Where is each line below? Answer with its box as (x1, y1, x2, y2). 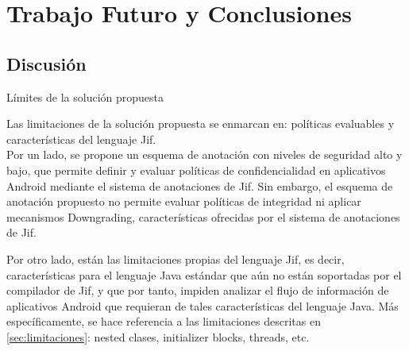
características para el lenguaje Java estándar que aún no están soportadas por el (6, 266, 402, 283)
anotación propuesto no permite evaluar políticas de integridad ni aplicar (6, 193, 361, 210)
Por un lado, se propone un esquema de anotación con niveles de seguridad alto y (6, 146, 403, 163)
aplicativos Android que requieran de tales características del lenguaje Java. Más (6, 297, 399, 314)
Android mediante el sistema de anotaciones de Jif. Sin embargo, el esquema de (6, 177, 393, 194)
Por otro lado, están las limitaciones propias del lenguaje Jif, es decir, (6, 250, 345, 267)
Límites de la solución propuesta (6, 88, 164, 105)
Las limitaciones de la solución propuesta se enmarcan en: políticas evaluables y (6, 115, 395, 132)
